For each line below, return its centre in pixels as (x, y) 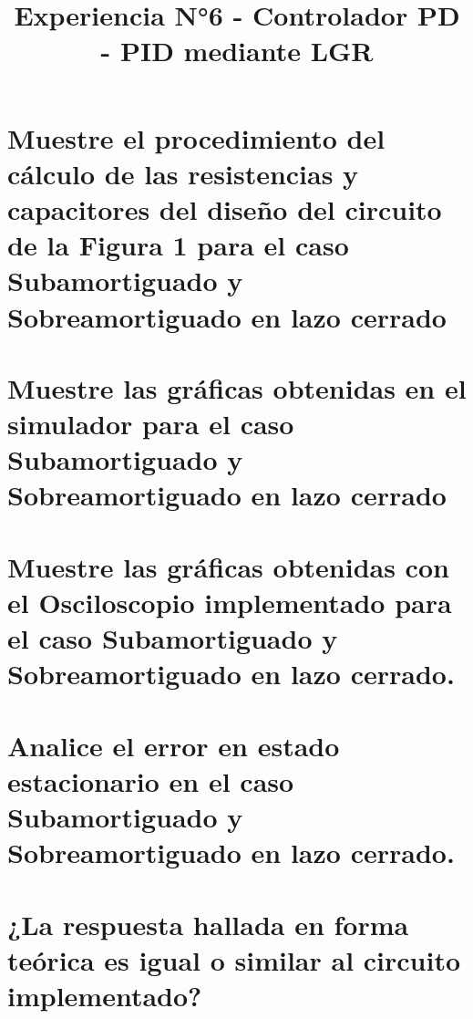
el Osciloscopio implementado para (230, 602)
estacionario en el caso (151, 780)
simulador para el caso (151, 424)
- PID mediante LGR (237, 51)
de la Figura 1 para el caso (178, 245)
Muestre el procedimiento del (196, 137)
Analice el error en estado (174, 745)
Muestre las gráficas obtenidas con (228, 566)
